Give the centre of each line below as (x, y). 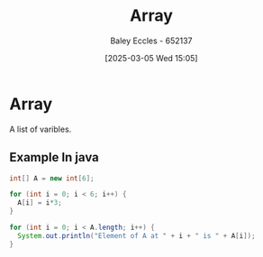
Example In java (54, 157)
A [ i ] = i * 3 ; (40, 203)
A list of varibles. (41, 129)
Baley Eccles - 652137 (151, 41)
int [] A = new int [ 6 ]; (52, 178)
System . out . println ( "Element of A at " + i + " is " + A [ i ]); (136, 235)
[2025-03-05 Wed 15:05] (151, 58)
